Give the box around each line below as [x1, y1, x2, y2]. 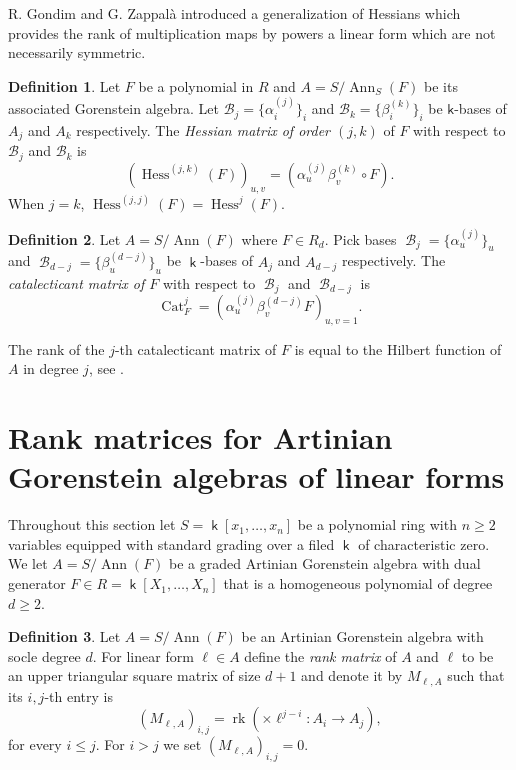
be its [424, 75, 458, 96]
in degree [23, 358, 79, 379]
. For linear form [92, 645, 194, 666]
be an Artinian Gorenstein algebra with [241, 626, 484, 647]
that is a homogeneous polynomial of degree [223, 573, 493, 594]
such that [447, 665, 505, 686]
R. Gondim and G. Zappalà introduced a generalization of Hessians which [8, 3, 461, 23]
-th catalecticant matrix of [114, 338, 277, 359]
